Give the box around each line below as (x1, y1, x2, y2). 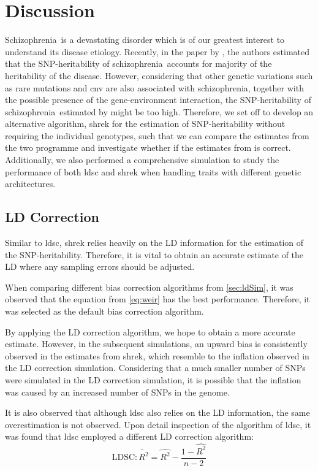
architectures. (5, 177, 56, 190)
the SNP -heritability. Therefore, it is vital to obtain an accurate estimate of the (5, 248, 304, 261)
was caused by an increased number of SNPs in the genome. (5, 385, 230, 398)
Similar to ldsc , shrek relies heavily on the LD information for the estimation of (5, 236, 304, 249)
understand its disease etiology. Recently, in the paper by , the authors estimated (5, 45, 310, 58)
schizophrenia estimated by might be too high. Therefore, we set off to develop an (5, 105, 314, 118)
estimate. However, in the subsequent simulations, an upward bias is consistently (5, 337, 308, 350)
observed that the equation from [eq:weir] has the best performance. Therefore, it (5, 293, 310, 305)
